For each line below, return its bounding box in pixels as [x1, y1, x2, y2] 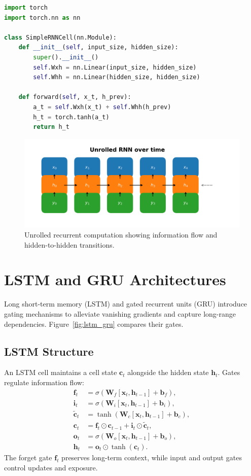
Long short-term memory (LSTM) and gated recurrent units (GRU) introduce [4, 298, 247, 309]
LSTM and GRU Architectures [4, 269, 226, 290]
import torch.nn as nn [4, 14, 81, 21]
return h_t [33, 123, 69, 131]
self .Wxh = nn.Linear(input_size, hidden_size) [33, 63, 197, 71]
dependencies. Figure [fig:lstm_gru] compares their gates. [4, 318, 184, 329]
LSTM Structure [4, 343, 94, 359]
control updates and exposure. [4, 462, 98, 472]
